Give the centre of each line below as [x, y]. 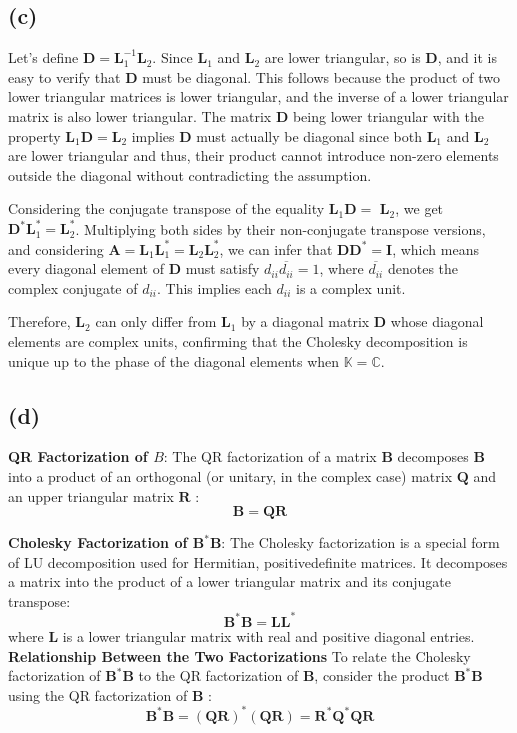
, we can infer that [276, 248]
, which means [435, 248]
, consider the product [382, 675]
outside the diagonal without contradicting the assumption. [190, 174]
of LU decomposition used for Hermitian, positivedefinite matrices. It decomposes [258, 561]
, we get [419, 208]
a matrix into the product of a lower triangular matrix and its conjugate [229, 581]
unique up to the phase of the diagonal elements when [174, 360]
